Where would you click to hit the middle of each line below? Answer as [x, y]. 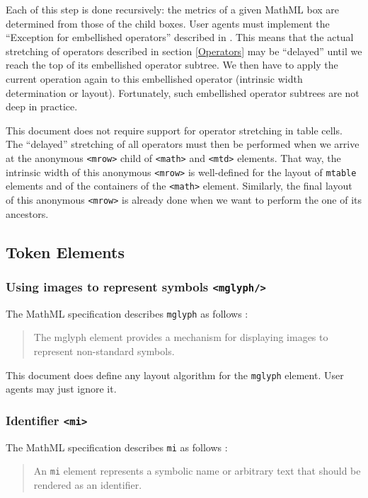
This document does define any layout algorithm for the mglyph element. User [175, 375]
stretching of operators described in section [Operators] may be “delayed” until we [184, 51]
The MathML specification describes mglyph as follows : [127, 313]
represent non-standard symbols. [104, 351]
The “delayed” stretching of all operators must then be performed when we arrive [183, 144]
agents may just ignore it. [61, 389]
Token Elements [65, 251]
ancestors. [27, 213]
